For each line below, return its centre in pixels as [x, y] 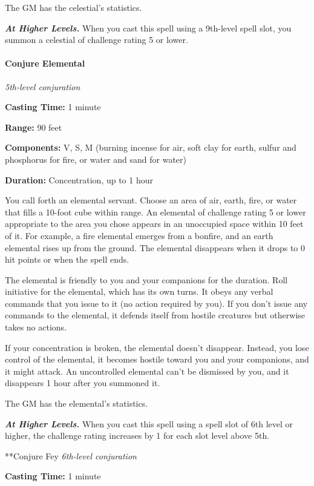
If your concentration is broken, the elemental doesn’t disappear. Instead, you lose [157, 347]
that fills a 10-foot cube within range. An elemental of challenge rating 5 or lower [155, 212]
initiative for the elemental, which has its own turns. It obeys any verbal [139, 291]
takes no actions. [36, 327]
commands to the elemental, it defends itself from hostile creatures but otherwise [155, 315]
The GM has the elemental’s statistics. [77, 403]
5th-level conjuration [43, 86]
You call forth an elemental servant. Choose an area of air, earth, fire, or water [151, 200]
